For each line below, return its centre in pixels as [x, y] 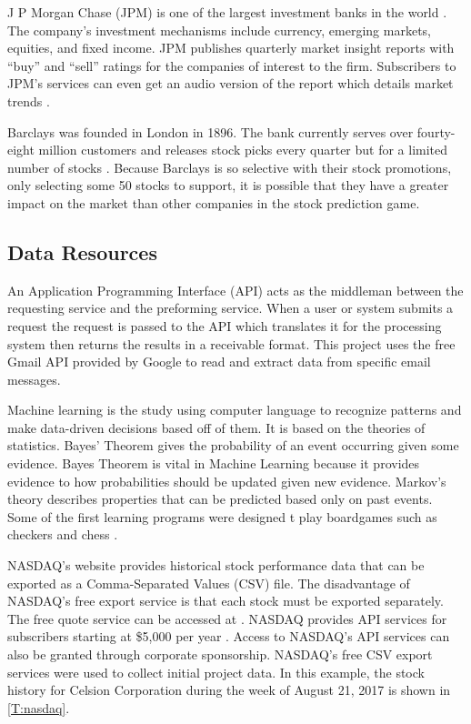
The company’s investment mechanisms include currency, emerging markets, [219, 30]
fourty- [436, 131]
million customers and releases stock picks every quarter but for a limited [243, 150]
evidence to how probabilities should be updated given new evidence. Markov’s [227, 481]
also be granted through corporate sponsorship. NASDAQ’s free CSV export [220, 654]
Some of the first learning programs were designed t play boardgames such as [222, 516]
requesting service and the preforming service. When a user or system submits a [230, 308]
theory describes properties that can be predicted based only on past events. [220, 499]
